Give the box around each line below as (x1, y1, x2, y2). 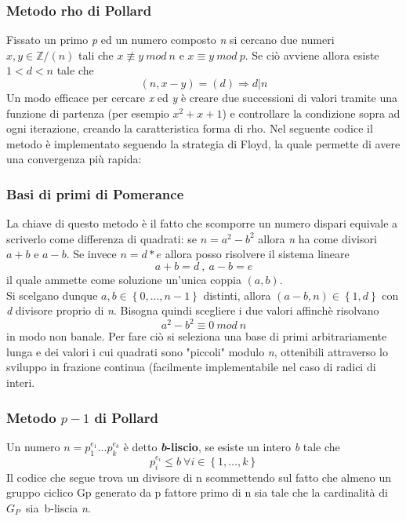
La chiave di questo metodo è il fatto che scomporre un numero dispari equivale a (6, 215, 398, 231)
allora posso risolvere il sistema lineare (165, 246, 350, 262)
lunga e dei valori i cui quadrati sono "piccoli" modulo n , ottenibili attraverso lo (6, 343, 388, 359)
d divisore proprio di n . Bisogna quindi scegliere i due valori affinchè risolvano (6, 302, 379, 319)
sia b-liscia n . (26, 499, 91, 516)
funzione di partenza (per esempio (6, 104, 169, 121)
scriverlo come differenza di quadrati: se (6, 230, 197, 246)
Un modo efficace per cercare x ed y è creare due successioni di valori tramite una (6, 89, 398, 105)
